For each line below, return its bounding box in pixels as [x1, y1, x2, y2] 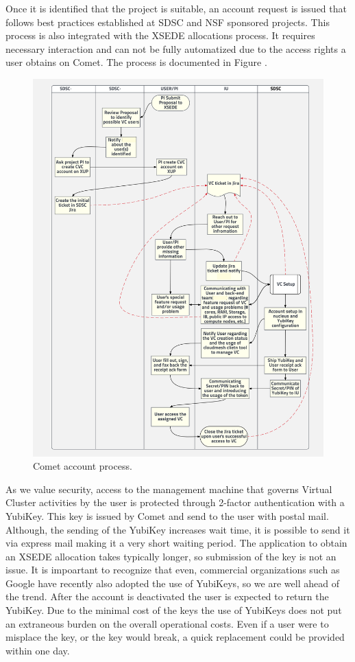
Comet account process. [33, 459, 132, 473]
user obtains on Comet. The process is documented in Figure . [5, 55, 267, 69]
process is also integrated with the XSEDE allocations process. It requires [5, 28, 315, 43]
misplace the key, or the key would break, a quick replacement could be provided [5, 630, 345, 644]
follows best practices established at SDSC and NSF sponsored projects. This [5, 14, 330, 29]
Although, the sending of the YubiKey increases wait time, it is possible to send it [5, 522, 350, 536]
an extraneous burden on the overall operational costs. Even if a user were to [5, 616, 329, 630]
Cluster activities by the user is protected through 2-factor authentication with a [5, 495, 345, 510]
